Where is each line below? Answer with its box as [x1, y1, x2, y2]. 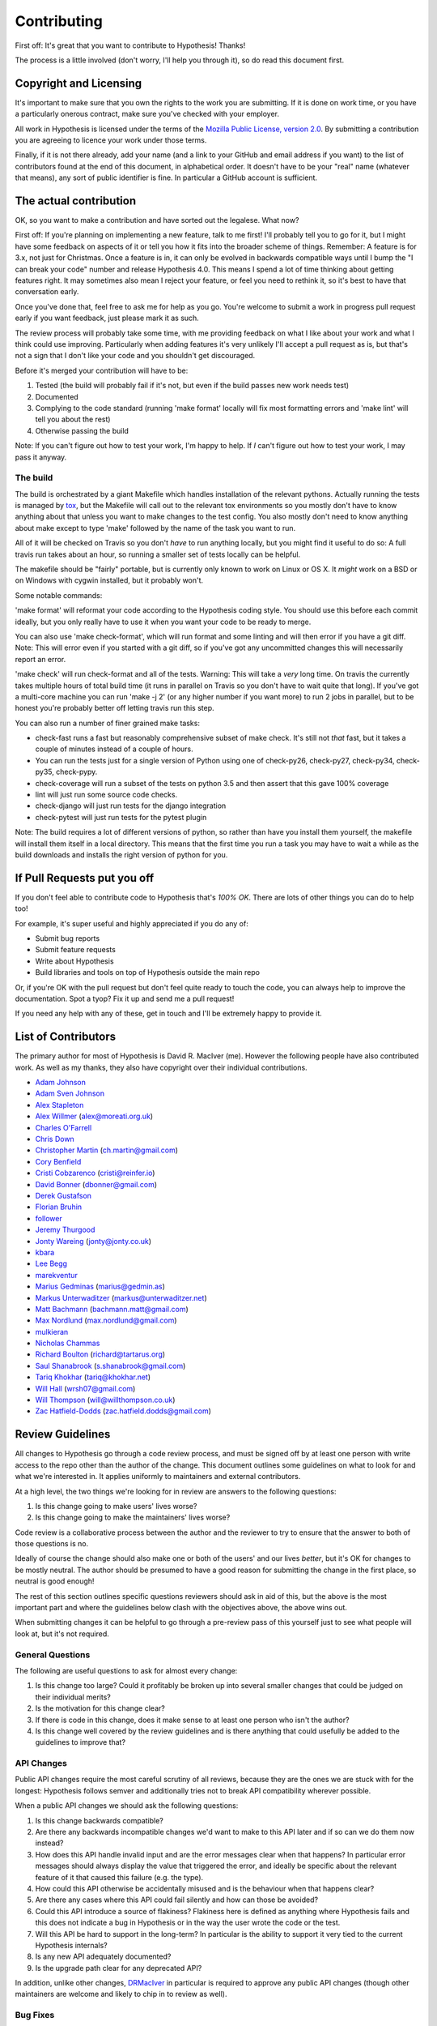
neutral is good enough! [15, 1576, 95, 1586]
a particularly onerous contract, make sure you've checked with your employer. [15, 109, 279, 119]
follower [35, 1213, 62, 1223]
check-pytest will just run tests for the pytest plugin [35, 812, 207, 822]
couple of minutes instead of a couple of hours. [35, 744, 193, 754]
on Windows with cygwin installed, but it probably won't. [15, 575, 204, 585]
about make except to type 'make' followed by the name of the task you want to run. [15, 523, 296, 532]
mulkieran [35, 1327, 69, 1336]
